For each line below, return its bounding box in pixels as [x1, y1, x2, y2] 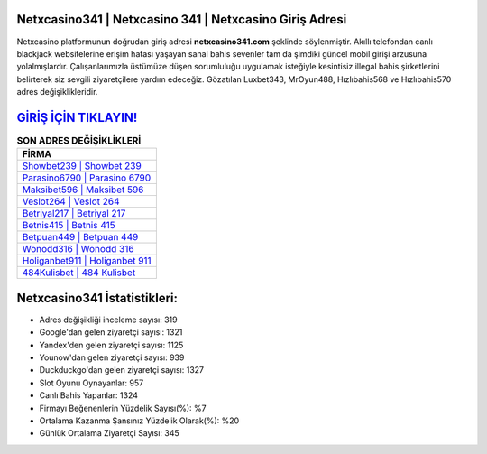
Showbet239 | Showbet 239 [22, 160, 142, 172]
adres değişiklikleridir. [16, 87, 98, 97]
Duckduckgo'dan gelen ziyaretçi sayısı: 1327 [39, 365, 205, 375]
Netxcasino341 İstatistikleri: [16, 290, 179, 306]
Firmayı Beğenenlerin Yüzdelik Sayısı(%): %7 [39, 403, 207, 413]
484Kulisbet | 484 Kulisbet [22, 266, 136, 279]
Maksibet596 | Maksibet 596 [22, 183, 144, 196]
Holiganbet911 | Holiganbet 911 [22, 255, 152, 267]
